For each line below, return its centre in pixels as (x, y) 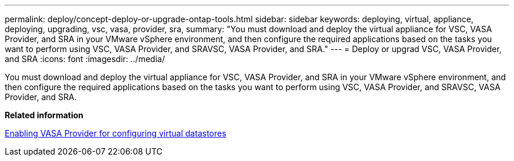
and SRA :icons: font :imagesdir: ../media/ (85, 59)
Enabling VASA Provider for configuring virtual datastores (116, 133)
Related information (44, 115)
